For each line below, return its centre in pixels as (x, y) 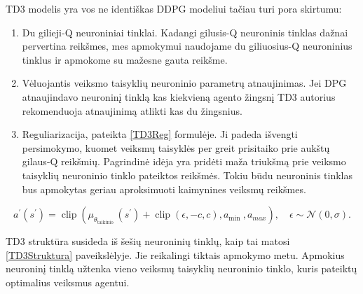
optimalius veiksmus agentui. (68, 282)
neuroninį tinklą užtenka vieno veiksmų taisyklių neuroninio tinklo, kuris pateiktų (181, 268)
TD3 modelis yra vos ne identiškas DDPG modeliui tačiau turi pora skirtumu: (174, 8)
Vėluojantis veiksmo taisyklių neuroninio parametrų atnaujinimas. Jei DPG (184, 83)
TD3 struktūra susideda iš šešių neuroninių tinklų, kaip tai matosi (148, 241)
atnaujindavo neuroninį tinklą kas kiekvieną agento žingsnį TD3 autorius (179, 96)
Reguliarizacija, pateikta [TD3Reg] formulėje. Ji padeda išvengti (160, 134)
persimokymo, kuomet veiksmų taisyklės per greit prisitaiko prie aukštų (176, 147)
